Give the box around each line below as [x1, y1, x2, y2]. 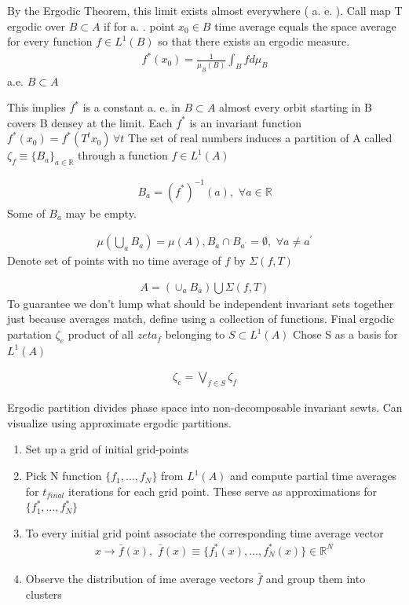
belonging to [165, 326, 225, 343]
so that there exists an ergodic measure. [158, 33, 350, 49]
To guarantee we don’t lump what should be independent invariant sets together [7, 295, 394, 311]
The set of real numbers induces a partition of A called [128, 130, 393, 146]
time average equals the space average [214, 17, 396, 34]
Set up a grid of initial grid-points [25, 441, 189, 457]
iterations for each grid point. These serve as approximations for [68, 482, 377, 499]
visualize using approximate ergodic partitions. [7, 414, 232, 431]
